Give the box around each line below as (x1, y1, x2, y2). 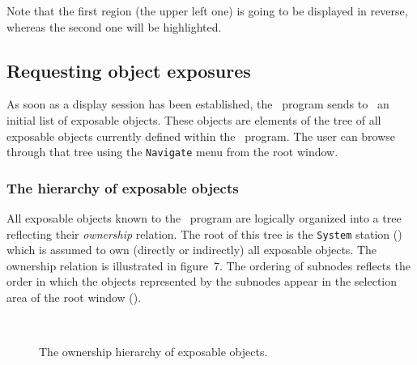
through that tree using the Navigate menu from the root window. (6, 143, 338, 160)
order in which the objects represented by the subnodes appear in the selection (6, 273, 398, 290)
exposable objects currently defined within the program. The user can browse (6, 127, 396, 144)
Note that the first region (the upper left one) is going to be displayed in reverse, (6, 2, 408, 19)
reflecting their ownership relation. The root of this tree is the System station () (6, 225, 402, 242)
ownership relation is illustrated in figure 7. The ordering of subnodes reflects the (6, 257, 411, 274)
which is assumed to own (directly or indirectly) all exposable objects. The (6, 241, 377, 258)
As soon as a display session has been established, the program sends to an (6, 95, 389, 112)
